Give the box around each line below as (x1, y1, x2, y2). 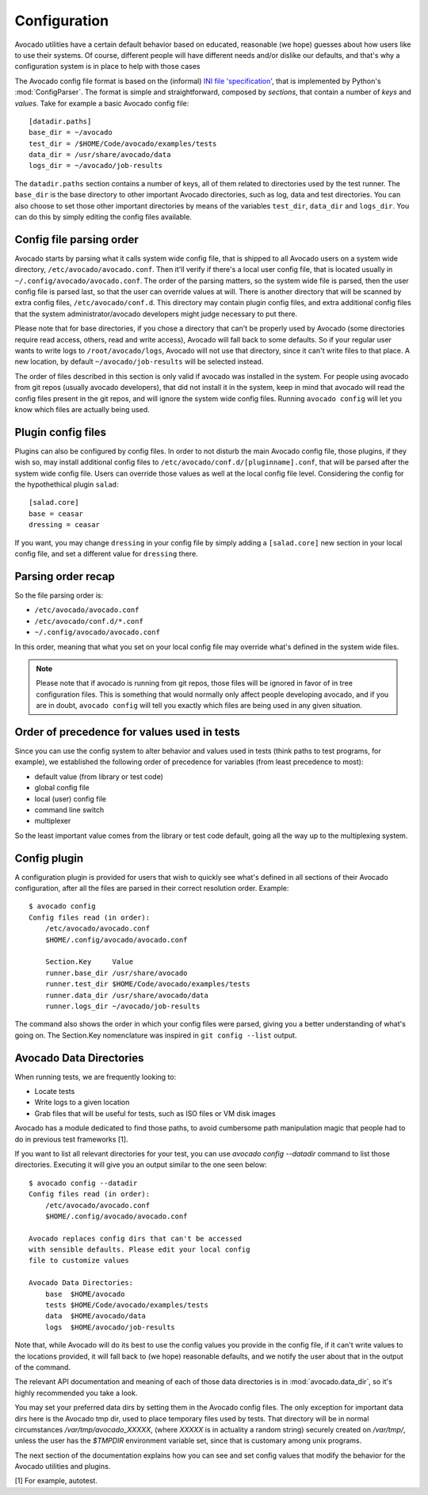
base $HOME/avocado (44, 1289, 125, 1298)
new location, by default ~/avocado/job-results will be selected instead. (14, 357, 264, 366)
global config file (34, 783, 90, 793)
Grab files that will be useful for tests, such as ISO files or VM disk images (34, 1108, 277, 1118)
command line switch (34, 805, 105, 814)
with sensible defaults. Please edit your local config (29, 1245, 250, 1254)
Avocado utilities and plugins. (14, 1462, 111, 1471)
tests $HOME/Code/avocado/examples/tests (44, 1301, 209, 1310)
